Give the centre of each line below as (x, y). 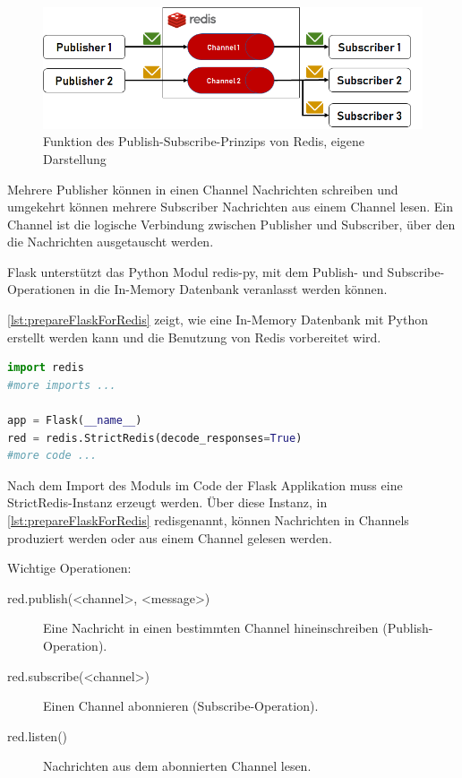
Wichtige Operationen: (69, 568)
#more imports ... (62, 385)
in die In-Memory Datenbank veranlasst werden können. (233, 289)
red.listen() (38, 735)
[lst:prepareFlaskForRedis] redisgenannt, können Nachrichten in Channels (208, 520)
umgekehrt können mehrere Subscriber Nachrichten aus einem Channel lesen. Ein (231, 207)
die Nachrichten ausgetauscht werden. (111, 242)
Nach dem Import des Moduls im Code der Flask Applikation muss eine (205, 484)
